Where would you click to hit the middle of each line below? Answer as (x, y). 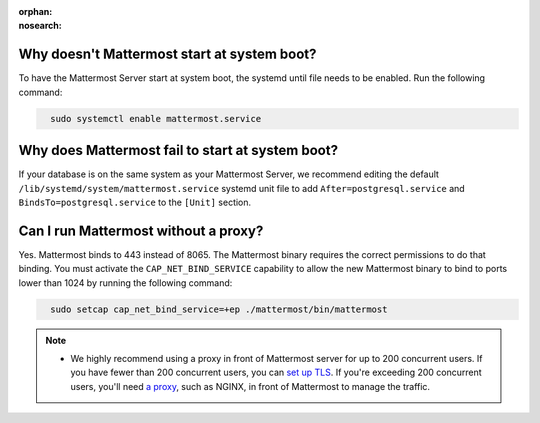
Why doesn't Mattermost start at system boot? (167, 54)
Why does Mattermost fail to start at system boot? (178, 150)
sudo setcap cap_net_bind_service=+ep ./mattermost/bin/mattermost (219, 309)
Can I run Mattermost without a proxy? (141, 230)
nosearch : (40, 26)
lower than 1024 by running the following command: (125, 282)
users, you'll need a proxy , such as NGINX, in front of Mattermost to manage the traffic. (250, 386)
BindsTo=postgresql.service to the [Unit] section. (135, 202)
